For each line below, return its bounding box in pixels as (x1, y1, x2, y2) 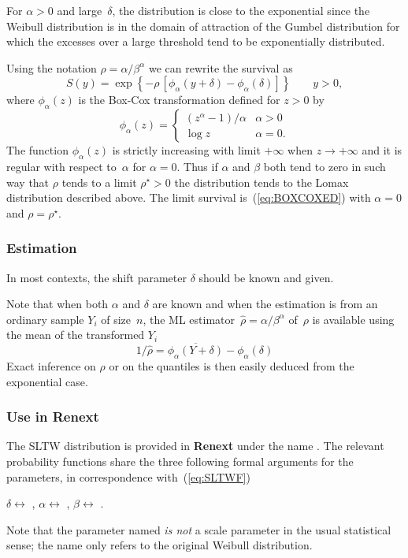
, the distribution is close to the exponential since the (112, 2, 370, 18)
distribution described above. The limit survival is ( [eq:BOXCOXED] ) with (6, 189, 371, 206)
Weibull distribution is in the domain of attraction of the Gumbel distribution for (6, 17, 400, 34)
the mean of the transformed (6, 326, 145, 343)
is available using (312, 311, 395, 327)
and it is (362, 142, 402, 158)
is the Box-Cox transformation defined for (78, 91, 280, 108)
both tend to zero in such (263, 158, 386, 174)
